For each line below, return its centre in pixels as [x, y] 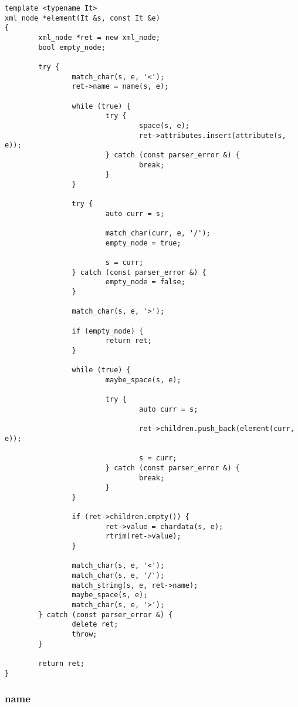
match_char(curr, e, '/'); [158, 233]
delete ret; [95, 624]
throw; [84, 634]
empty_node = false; [145, 282]
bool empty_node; [72, 47]
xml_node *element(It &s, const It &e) [82, 18]
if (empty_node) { [108, 331]
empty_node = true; [143, 243]
